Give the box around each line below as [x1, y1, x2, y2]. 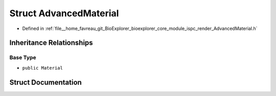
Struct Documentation [9, 78, 82, 86]
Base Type [9, 54, 36, 61]
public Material [22, 65, 63, 71]
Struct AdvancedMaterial [9, 8, 119, 19]
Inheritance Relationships [9, 39, 93, 47]
